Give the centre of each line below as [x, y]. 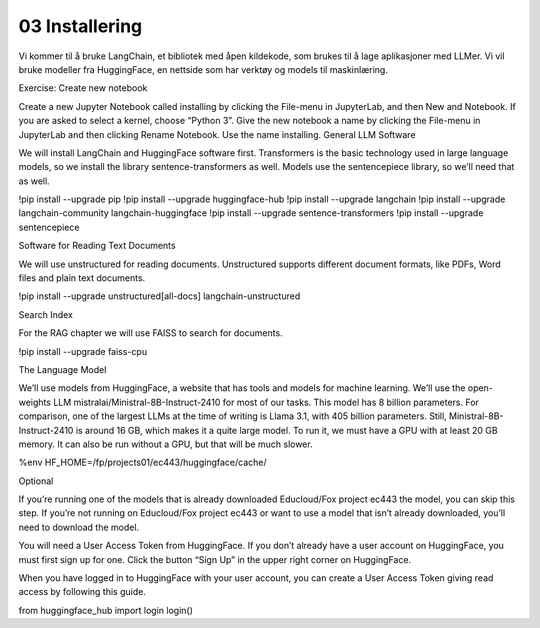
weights [35, 402]
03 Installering [80, 26]
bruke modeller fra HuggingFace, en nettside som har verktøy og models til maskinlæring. [203, 69]
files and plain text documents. [82, 278]
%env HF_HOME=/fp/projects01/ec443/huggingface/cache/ [142, 462]
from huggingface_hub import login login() [106, 610]
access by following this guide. [82, 592]
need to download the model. [79, 527]
